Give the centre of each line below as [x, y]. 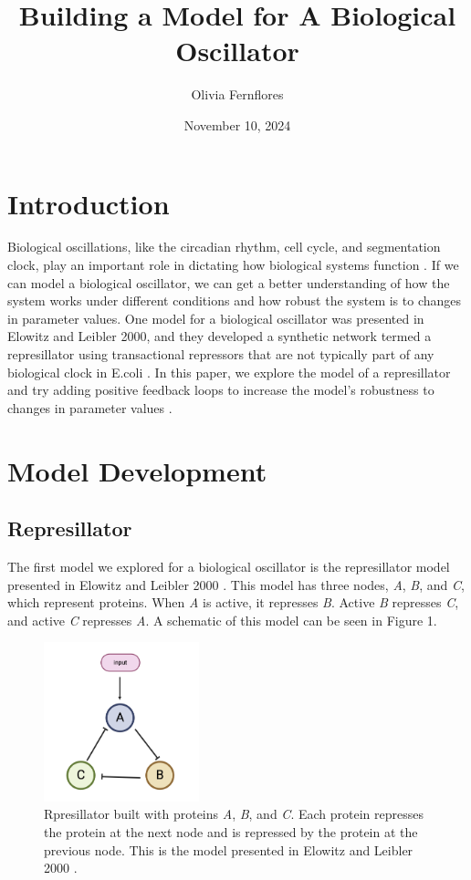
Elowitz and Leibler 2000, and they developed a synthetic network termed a [220, 336]
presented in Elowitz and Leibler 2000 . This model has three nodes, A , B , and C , [236, 584]
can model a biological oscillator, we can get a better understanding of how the [229, 282]
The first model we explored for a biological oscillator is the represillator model [229, 566]
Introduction [89, 203]
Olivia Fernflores [237, 94]
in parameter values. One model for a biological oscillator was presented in [216, 318]
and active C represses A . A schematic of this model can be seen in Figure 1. [222, 620]
